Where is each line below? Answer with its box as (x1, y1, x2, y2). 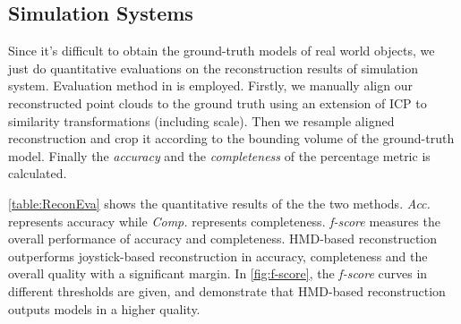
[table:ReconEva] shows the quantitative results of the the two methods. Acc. (8, 193, 431, 212)
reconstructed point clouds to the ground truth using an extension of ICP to (8, 93, 427, 112)
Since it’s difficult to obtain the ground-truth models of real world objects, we (8, 41, 435, 60)
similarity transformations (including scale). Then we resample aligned (8, 111, 395, 130)
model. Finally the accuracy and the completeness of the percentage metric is (8, 146, 431, 165)
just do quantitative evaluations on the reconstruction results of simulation (8, 58, 418, 77)
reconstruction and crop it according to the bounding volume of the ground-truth (8, 129, 455, 148)
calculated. (8, 164, 67, 183)
